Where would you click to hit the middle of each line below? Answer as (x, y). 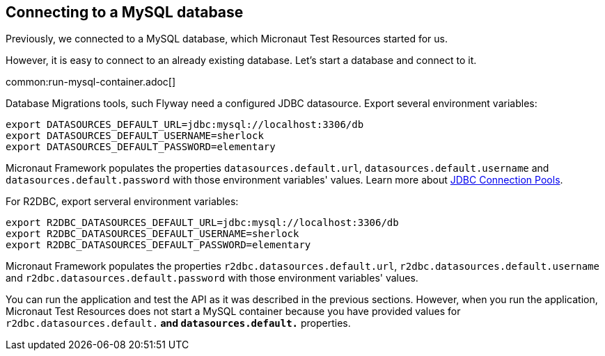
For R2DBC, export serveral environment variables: (122, 202)
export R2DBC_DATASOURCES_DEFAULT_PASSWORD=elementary (158, 245)
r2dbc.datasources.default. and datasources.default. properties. (178, 323)
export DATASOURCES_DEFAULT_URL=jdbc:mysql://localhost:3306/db (185, 125)
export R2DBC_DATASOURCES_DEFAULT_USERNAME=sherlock (152, 234)
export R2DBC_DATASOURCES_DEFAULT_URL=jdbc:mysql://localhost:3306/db (202, 223)
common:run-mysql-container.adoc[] (91, 82)
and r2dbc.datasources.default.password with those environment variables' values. (212, 278)
